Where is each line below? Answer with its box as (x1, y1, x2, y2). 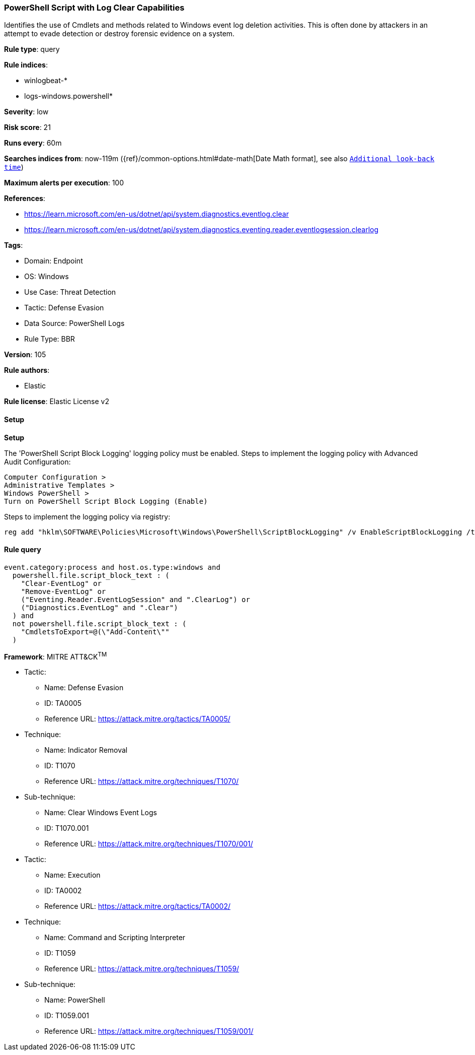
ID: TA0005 (44, 699, 82, 708)
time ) (4, 163, 24, 172)
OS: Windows (24, 272, 69, 281)
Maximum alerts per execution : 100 (4, 178, 124, 187)
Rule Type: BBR (24, 335, 75, 344)
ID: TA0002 (44, 886, 82, 895)
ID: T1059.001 (44, 1011, 90, 1020)
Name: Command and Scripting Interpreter (44, 933, 186, 942)
